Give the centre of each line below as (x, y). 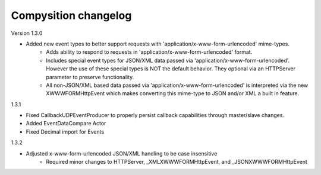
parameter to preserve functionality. (90, 77)
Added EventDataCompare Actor (66, 124)
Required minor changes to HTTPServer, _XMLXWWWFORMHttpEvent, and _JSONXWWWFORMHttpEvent (177, 162)
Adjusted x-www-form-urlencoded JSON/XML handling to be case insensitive (122, 153)
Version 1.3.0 (27, 33)
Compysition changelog (71, 15)
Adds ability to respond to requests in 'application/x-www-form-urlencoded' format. (149, 52)
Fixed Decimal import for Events (65, 132)
